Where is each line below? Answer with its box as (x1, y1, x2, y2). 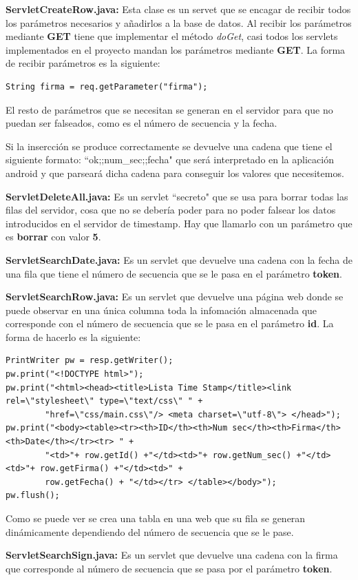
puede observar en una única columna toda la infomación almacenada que (6, 302, 317, 317)
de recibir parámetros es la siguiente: (6, 56, 160, 70)
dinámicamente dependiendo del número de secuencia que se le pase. (6, 524, 294, 539)
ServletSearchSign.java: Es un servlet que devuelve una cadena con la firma (6, 548, 338, 562)
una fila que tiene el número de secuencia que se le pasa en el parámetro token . (6, 266, 342, 280)
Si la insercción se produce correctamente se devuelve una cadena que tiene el (6, 138, 333, 153)
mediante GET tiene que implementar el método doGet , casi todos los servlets (6, 29, 338, 43)
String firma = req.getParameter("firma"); (6, 81, 208, 92)
